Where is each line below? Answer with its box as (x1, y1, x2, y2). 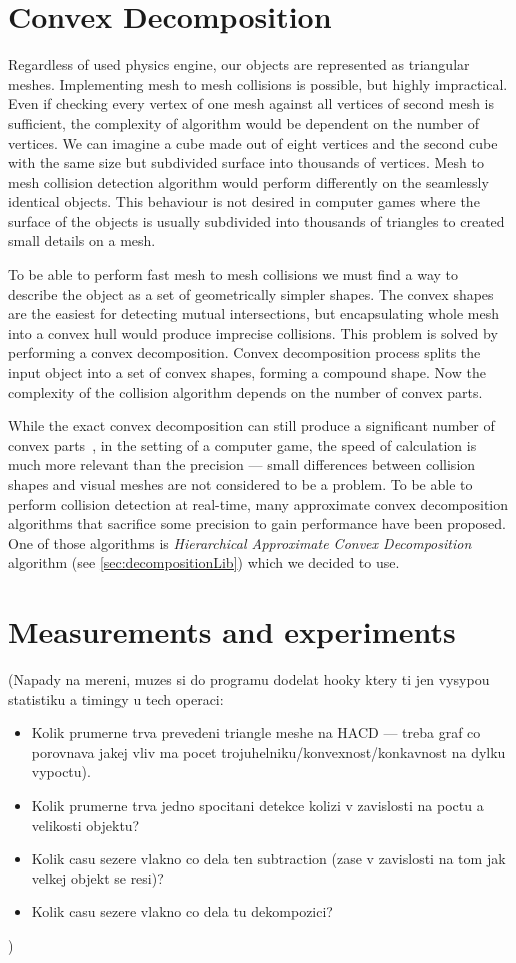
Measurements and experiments (8, 611, 456, 652)
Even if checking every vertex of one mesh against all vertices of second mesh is (8, 93, 495, 114)
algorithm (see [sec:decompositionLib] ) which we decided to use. (8, 552, 400, 573)
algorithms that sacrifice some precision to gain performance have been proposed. (8, 513, 506, 534)
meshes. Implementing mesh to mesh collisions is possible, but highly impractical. (8, 73, 508, 94)
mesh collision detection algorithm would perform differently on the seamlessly (8, 171, 489, 192)
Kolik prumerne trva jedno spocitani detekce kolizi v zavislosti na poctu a (31, 795, 484, 816)
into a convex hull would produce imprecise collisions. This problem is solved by (8, 322, 498, 343)
